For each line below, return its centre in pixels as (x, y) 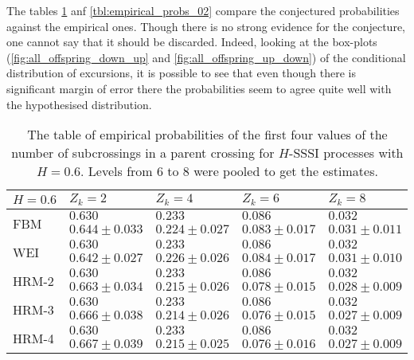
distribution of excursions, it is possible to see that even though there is (182, 73)
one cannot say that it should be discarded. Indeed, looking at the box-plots (192, 42)
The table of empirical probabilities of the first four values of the (207, 135)
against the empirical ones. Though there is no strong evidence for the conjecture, (206, 26)
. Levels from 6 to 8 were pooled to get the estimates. (229, 171)
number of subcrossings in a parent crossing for (143, 153)
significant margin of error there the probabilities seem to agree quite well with (199, 88)
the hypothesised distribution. (79, 104)
